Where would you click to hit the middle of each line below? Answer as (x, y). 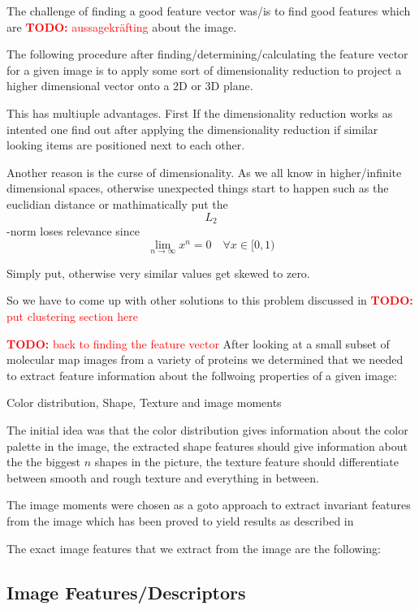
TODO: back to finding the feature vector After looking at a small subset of (198, 343)
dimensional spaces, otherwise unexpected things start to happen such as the (198, 188)
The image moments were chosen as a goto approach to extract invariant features (209, 505)
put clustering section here (73, 316)
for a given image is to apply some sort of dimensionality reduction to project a (204, 69)
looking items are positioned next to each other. (126, 145)
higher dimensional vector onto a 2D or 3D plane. (130, 86)
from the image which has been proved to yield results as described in (180, 520)
